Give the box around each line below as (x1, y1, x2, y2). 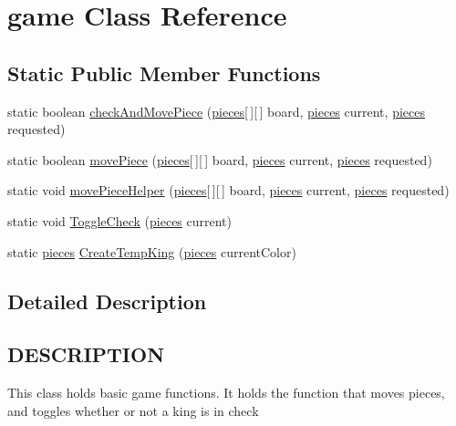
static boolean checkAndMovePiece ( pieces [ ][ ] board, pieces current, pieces (7, 101, 425, 120)
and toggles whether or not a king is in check (7, 400, 259, 420)
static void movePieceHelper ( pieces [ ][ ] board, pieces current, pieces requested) (7, 181, 450, 200)
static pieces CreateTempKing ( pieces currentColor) (7, 242, 296, 261)
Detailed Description (7, 286, 207, 315)
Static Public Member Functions (7, 58, 321, 87)
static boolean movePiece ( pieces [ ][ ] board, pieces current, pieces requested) (7, 150, 432, 169)
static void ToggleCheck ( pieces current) (7, 211, 233, 230)
